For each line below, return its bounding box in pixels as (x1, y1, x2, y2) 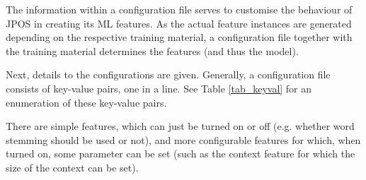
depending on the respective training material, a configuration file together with (6, 30, 353, 44)
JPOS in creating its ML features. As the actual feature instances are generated (6, 16, 352, 30)
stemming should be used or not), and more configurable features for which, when (6, 132, 361, 147)
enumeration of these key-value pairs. (6, 95, 167, 109)
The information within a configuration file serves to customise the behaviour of (6, 2, 353, 16)
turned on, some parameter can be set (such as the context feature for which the (6, 146, 355, 161)
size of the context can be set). (6, 160, 139, 174)
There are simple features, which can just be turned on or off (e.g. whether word (6, 119, 355, 133)
